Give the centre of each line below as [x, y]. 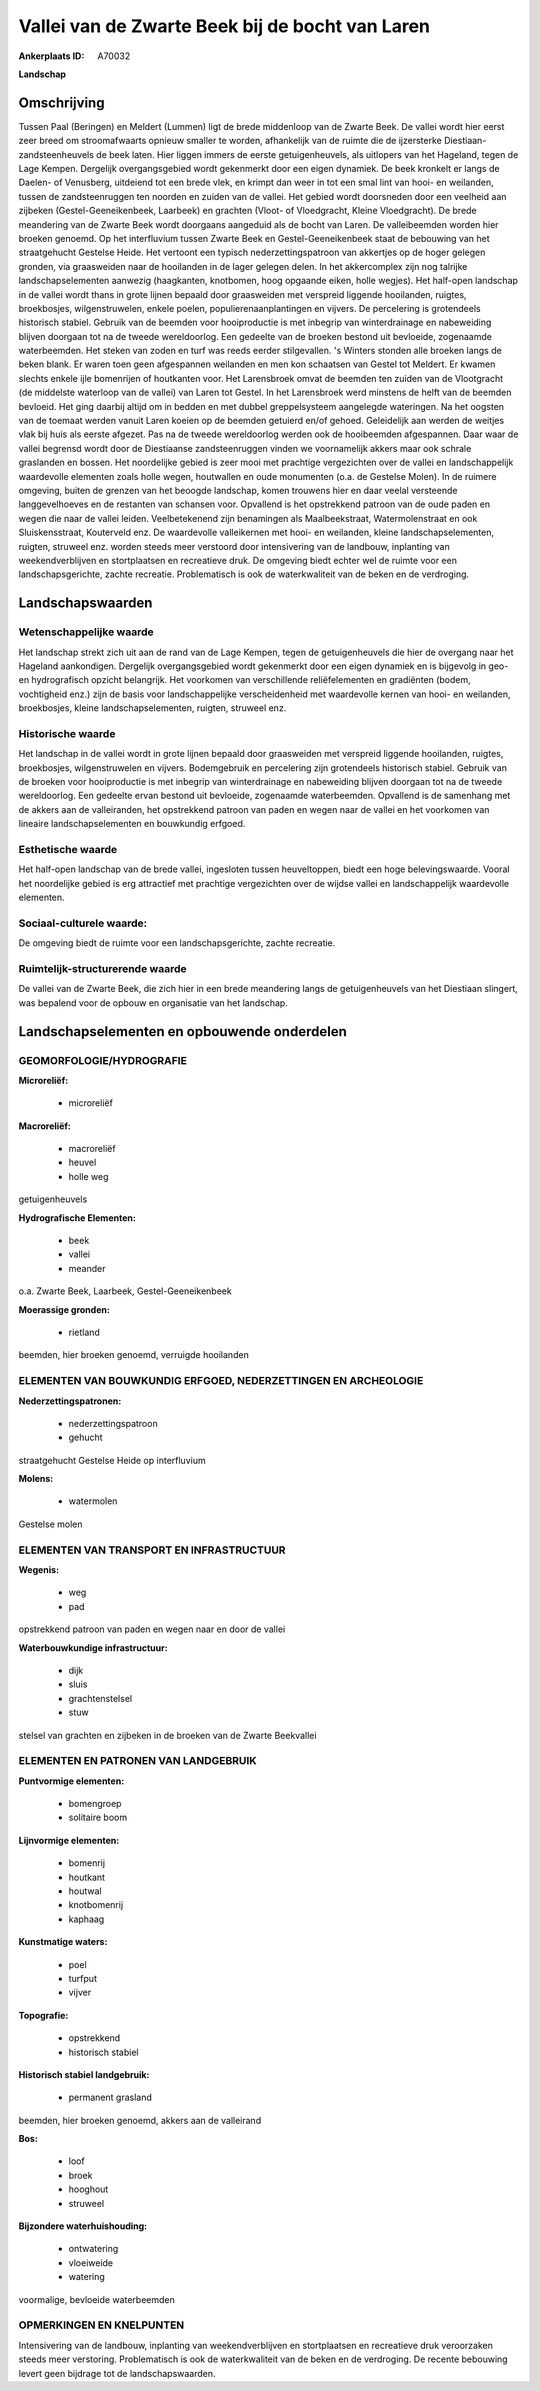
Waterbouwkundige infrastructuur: [93, 1647]
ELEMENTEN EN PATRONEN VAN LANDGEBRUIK [137, 1761]
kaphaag [86, 1919]
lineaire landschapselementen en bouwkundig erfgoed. [132, 824]
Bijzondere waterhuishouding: [83, 2226]
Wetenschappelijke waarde [86, 632]
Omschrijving [61, 102]
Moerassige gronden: [64, 1309]
